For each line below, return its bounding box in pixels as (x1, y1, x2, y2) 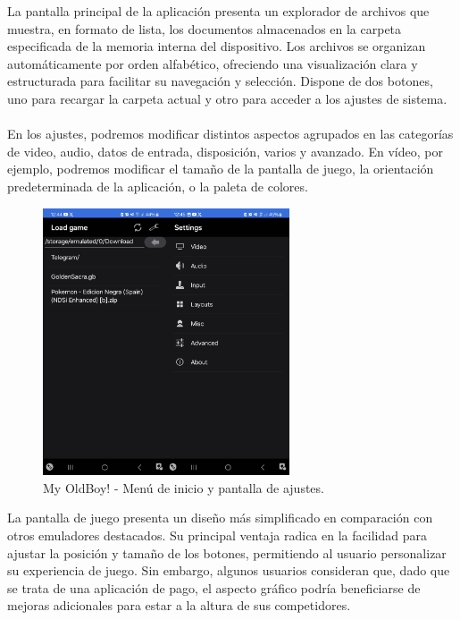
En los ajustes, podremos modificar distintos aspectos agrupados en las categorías (7, 124, 454, 143)
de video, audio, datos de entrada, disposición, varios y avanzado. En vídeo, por (7, 141, 443, 160)
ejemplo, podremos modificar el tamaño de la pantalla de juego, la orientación (7, 159, 434, 178)
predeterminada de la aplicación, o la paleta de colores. (7, 176, 308, 195)
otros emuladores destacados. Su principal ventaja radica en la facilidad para (7, 525, 427, 544)
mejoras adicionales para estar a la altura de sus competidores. (7, 596, 351, 615)
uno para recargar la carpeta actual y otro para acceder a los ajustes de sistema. (7, 89, 447, 107)
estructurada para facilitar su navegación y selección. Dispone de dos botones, (7, 72, 433, 90)
